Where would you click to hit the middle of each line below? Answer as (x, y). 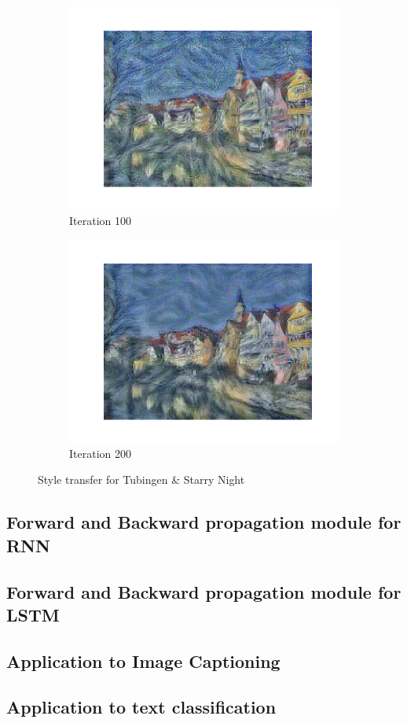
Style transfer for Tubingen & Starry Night (141, 480)
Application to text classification (141, 707)
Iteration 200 (100, 453)
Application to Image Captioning (143, 660)
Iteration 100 (100, 220)
